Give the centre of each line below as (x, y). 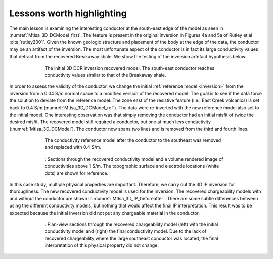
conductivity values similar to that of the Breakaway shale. (105, 75)
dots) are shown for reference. (77, 173)
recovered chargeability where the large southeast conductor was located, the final (131, 238)
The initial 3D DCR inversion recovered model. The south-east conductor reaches (130, 68)
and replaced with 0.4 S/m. (73, 147)
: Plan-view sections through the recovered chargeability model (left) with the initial (131, 224)
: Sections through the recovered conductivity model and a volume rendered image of (134, 159)
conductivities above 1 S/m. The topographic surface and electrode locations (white (132, 166)
